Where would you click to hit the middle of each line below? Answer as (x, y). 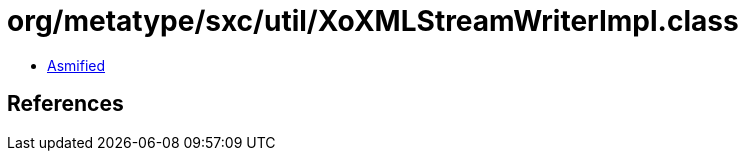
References (65, 104)
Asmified (76, 65)
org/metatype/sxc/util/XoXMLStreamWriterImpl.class (373, 21)
